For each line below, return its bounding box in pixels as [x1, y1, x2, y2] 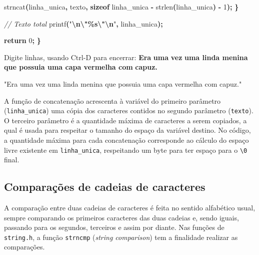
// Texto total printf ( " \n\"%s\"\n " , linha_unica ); [4, 18, 163, 29]
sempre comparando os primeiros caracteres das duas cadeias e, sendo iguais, [4, 212, 239, 222]
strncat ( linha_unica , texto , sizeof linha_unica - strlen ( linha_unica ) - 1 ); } [4, 2, 239, 12]
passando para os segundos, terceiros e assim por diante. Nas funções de [4, 222, 224, 232]
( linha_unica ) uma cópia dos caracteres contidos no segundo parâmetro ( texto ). [4, 105, 253, 116]
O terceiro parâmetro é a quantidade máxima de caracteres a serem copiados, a [4, 115, 247, 125]
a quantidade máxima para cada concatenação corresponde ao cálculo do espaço [4, 135, 249, 145]
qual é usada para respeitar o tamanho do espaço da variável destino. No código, [4, 125, 251, 135]
